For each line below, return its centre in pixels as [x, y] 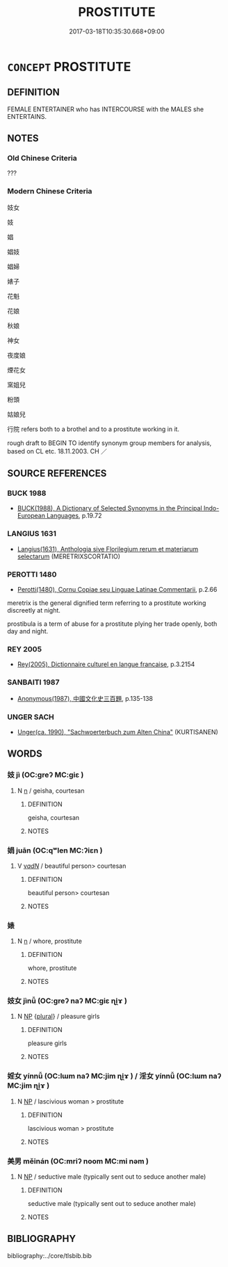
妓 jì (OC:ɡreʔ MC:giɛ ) [46, 775]
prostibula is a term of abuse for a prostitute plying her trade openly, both [112, 624]
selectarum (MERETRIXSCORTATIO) [68, 556]
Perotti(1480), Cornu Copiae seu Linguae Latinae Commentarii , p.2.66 [117, 590]
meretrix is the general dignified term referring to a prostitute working [107, 603]
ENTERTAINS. [27, 116]
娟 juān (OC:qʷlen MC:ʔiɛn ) [55, 850]
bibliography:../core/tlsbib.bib [50, 1255]
